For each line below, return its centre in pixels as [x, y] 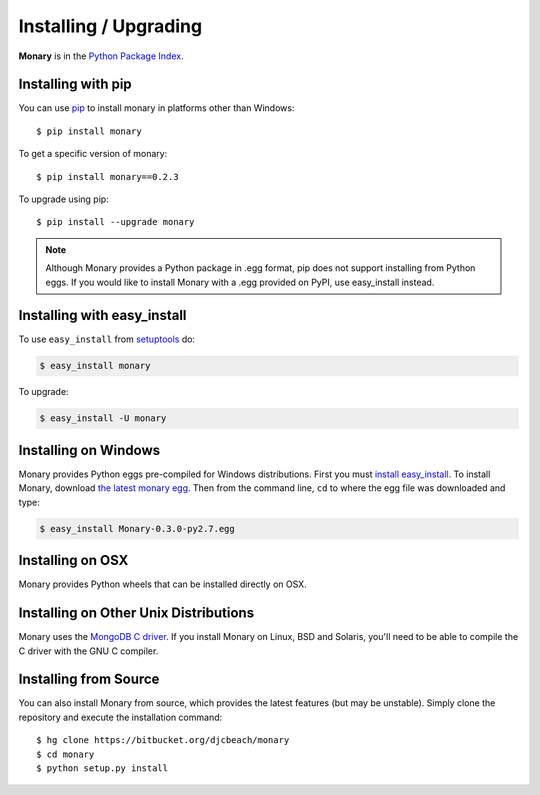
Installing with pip [75, 84]
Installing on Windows [89, 450]
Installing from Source [89, 679]
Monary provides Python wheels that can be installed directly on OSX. [162, 584]
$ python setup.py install [102, 768]
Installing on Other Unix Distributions [136, 613]
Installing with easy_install [102, 315]
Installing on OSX [73, 560]
